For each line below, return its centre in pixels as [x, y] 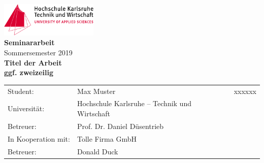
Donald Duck [97, 151]
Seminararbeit [29, 42]
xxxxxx [245, 91]
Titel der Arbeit [33, 62]
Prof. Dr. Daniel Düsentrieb [120, 126]
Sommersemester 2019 [38, 53]
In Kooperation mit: [39, 138]
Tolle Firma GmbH [107, 138]
